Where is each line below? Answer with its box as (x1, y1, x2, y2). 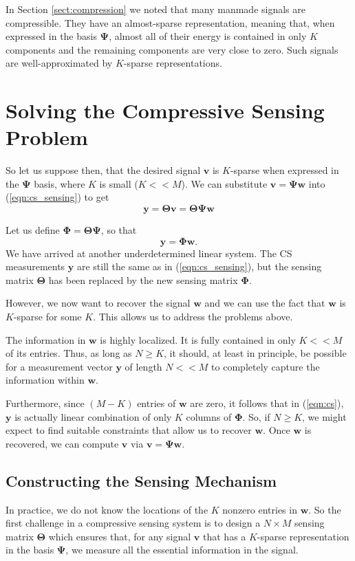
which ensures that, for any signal (48, 529, 191, 543)
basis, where (34, 176, 85, 190)
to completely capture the (211, 359, 320, 373)
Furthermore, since (6, 396, 85, 410)
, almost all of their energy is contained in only (109, 29, 307, 43)
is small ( (99, 176, 138, 190)
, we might (302, 409, 347, 423)
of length (125, 359, 162, 373)
